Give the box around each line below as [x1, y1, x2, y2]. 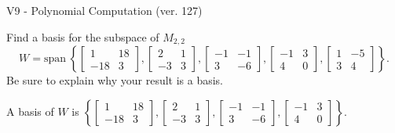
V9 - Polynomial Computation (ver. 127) [6, 2, 203, 18]
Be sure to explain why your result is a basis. [6, 72, 224, 88]
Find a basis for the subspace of [6, 28, 159, 45]
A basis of [6, 102, 54, 119]
